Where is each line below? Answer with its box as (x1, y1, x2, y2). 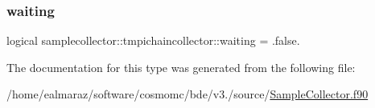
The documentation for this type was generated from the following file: (6, 58, 356, 75)
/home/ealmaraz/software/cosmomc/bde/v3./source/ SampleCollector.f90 (6, 86, 369, 102)
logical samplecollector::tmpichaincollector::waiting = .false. (6, 32, 300, 49)
